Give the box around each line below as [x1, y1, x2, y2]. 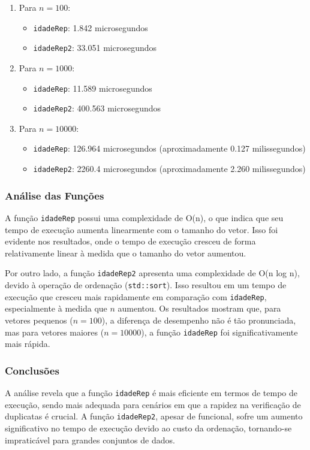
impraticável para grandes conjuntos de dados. [5, 433, 175, 446]
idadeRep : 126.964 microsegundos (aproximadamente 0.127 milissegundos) [33, 142, 306, 155]
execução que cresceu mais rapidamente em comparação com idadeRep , [5, 290, 267, 303]
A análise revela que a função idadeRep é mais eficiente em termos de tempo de [5, 386, 297, 398]
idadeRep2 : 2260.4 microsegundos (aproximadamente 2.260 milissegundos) [33, 162, 306, 175]
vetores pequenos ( [5, 313, 73, 326]
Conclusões [5, 363, 59, 377]
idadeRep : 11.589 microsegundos [33, 81, 152, 94]
